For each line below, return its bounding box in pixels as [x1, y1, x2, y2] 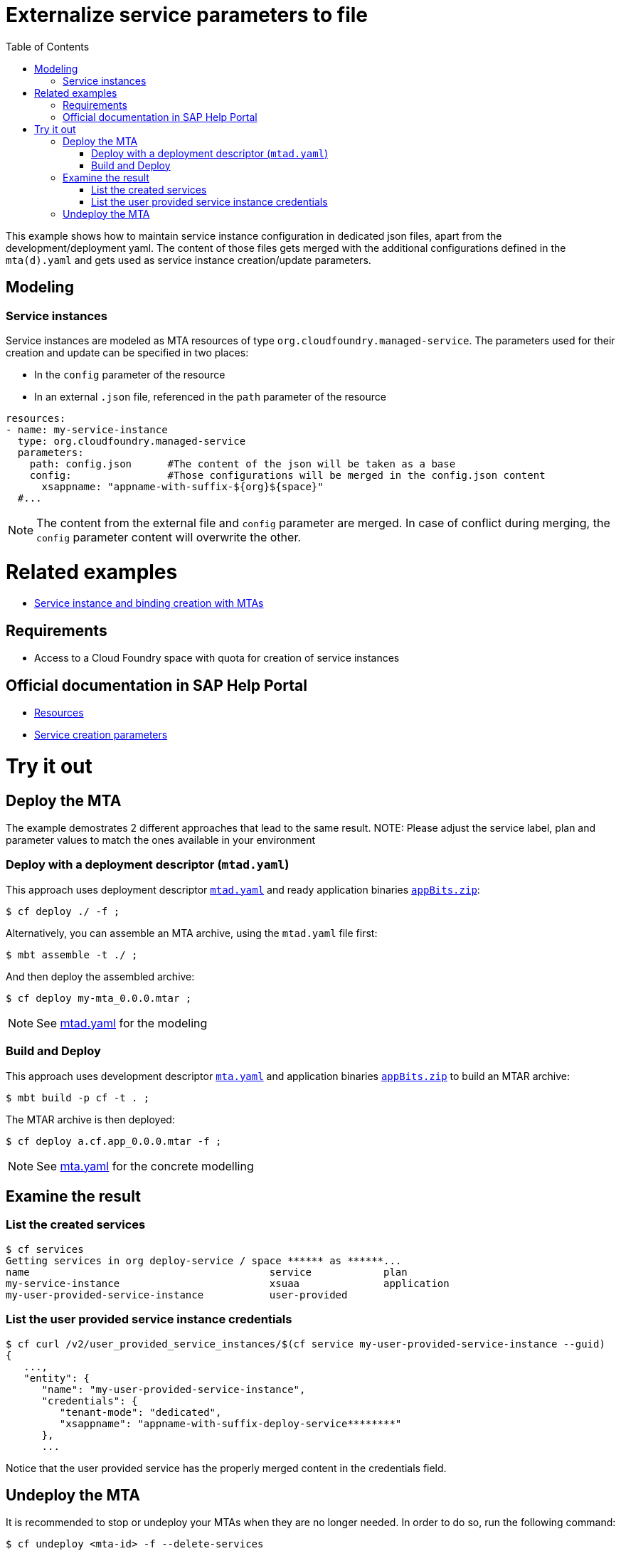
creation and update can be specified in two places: [6, 346, 249, 359]
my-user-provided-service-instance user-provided [6, 1288, 348, 1301]
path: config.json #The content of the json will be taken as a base [29, 457, 456, 470]
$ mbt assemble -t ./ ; [6, 948, 138, 960]
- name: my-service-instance [6, 423, 168, 435]
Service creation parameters [34, 729, 168, 741]
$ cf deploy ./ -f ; [6, 905, 120, 917]
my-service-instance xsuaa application [6, 1277, 450, 1289]
